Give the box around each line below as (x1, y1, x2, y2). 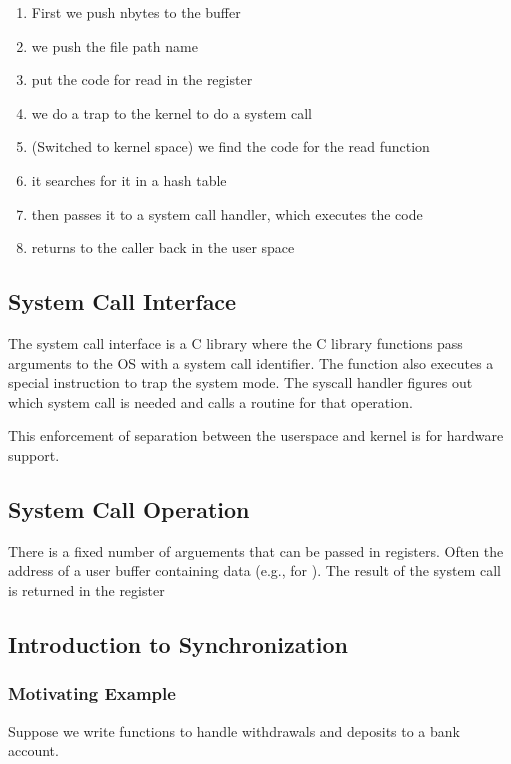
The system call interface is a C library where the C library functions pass (8, 332, 463, 353)
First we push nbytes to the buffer (31, 2, 241, 22)
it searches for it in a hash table (31, 169, 227, 190)
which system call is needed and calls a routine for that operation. (8, 391, 413, 412)
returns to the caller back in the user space (31, 237, 295, 258)
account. (8, 740, 59, 761)
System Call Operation (8, 493, 250, 524)
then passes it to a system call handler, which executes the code (31, 203, 423, 224)
